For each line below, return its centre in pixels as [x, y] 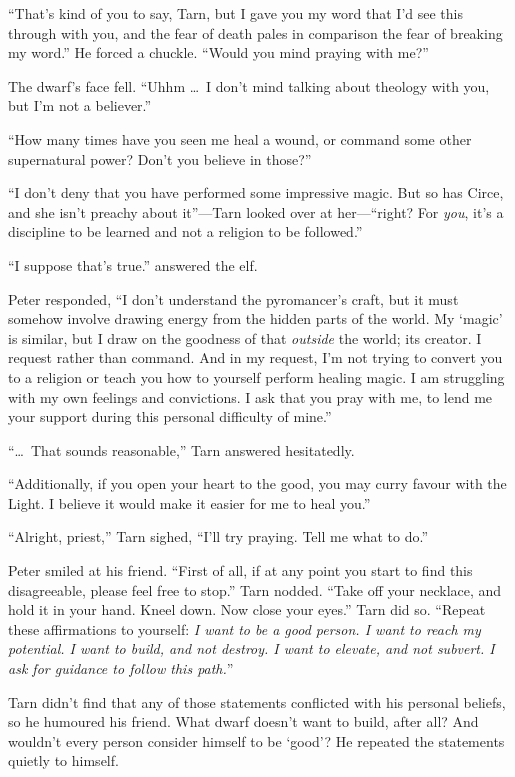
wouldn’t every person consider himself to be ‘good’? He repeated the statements [256, 740]
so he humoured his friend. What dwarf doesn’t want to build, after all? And [243, 721]
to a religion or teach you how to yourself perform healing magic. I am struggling [256, 376]
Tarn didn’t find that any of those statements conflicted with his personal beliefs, [257, 701]
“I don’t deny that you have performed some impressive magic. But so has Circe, [256, 192]
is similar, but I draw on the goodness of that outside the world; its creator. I [245, 337]
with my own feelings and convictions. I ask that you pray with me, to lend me [250, 396]
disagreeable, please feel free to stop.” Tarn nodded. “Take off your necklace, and [255, 589]
